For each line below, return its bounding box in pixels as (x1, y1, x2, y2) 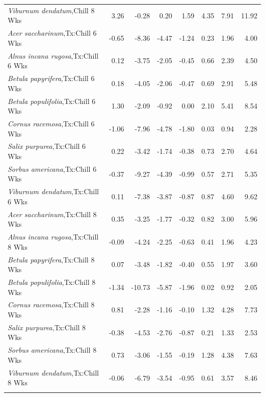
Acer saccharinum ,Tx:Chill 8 (8, 208, 97, 219)
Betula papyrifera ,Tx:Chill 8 (8, 254, 95, 264)
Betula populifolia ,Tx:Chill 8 (8, 277, 96, 287)
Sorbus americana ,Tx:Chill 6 (8, 163, 97, 174)
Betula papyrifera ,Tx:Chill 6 (8, 73, 95, 84)
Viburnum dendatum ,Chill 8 (8, 5, 95, 15)
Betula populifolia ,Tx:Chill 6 (8, 95, 96, 106)
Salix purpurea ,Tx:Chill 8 (8, 322, 86, 332)
